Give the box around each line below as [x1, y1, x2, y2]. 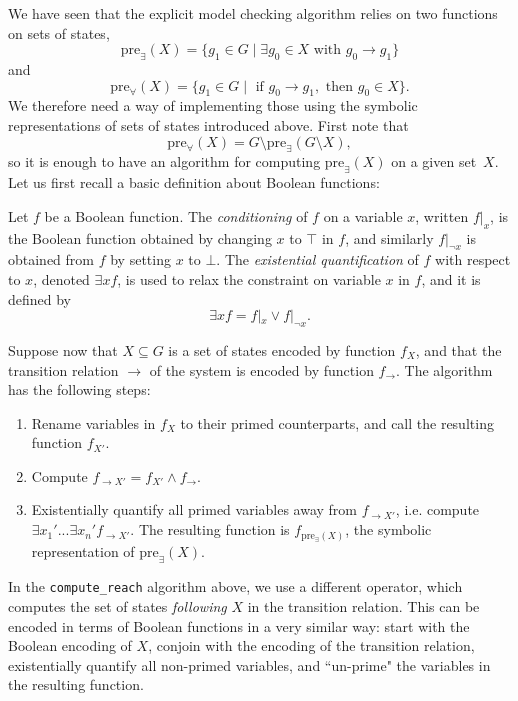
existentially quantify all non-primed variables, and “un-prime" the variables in [8, 654, 491, 675]
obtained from [8, 249, 95, 270]
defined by [8, 288, 72, 309]
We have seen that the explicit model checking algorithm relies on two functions [8, 3, 498, 23]
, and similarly [345, 227, 434, 248]
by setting [110, 249, 171, 270]
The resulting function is [138, 519, 290, 540]
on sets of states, [8, 22, 110, 43]
